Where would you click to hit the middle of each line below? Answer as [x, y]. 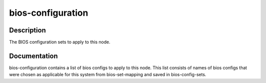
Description [28, 30]
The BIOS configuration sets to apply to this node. [60, 42]
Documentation [33, 56]
